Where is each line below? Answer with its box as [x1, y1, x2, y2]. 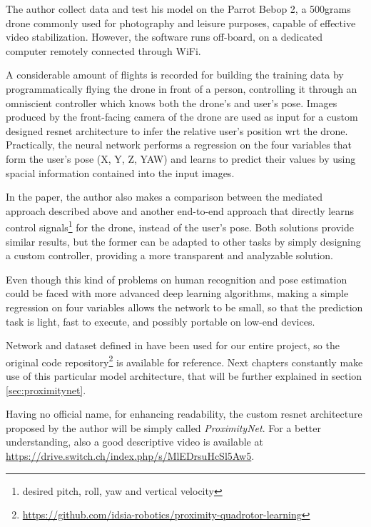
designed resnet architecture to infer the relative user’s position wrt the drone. [6, 123, 348, 138]
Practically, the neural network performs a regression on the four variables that [6, 137, 352, 152]
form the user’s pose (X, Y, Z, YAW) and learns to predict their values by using [6, 151, 356, 166]
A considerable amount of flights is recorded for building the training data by [6, 67, 344, 82]
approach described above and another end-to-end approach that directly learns [6, 203, 355, 218]
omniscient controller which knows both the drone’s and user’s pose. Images [6, 95, 337, 110]
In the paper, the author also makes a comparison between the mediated [6, 189, 323, 204]
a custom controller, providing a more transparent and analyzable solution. [6, 248, 334, 263]
